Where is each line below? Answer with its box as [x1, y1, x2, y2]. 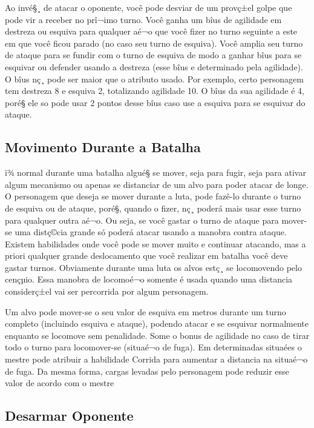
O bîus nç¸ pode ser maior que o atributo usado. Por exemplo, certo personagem [5, 72, 304, 85]
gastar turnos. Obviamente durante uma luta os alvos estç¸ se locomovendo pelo [5, 261, 302, 273]
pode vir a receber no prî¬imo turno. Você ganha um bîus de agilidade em [5, 13, 282, 25]
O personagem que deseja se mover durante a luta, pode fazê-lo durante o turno [5, 190, 301, 202]
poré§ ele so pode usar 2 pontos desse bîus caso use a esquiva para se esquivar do [5, 96, 306, 109]
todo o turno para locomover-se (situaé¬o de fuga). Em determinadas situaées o [5, 341, 302, 353]
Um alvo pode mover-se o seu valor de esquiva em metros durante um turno [5, 305, 286, 318]
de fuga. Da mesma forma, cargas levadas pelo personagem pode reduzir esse [5, 364, 289, 377]
